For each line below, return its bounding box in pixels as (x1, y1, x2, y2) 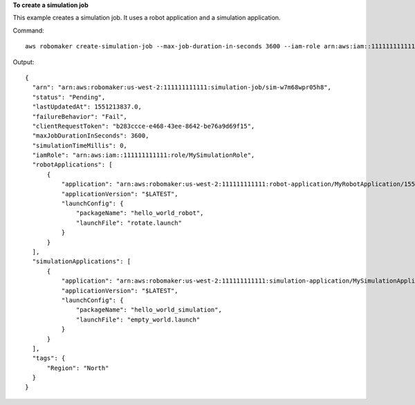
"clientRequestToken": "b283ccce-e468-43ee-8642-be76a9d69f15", (32, 122, 255, 130)
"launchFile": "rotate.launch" (76, 218, 183, 227)
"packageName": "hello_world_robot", (76, 209, 204, 217)
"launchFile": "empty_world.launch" (76, 315, 201, 323)
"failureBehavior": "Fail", (32, 113, 128, 120)
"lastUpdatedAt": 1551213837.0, (32, 103, 142, 111)
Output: (12, 57, 35, 66)
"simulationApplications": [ (32, 258, 131, 265)
